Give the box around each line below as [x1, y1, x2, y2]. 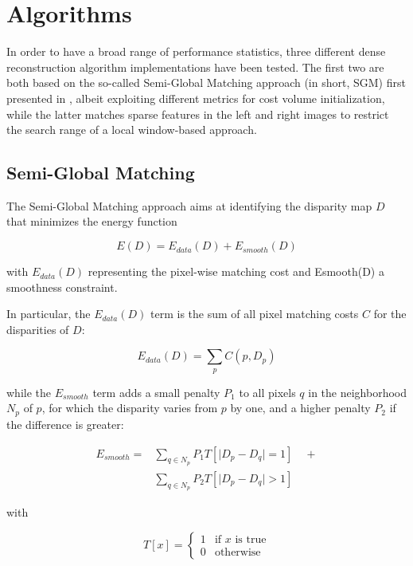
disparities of [6, 320, 69, 337]
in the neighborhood [308, 383, 407, 400]
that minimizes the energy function [6, 213, 177, 230]
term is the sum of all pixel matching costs [150, 305, 359, 322]
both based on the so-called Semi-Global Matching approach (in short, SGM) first [6, 74, 406, 91]
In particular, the [6, 305, 91, 322]
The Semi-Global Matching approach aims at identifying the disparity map [6, 197, 372, 214]
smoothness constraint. [6, 278, 118, 295]
